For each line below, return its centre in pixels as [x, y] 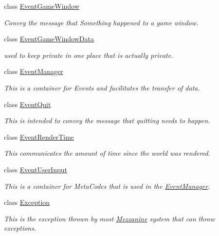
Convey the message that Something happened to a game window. [101, 22]
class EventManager [34, 71]
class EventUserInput [36, 169]
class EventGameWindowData [49, 39]
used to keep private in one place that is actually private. [89, 55]
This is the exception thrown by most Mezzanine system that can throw [109, 218]
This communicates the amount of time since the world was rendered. [107, 153]
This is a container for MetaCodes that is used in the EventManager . [107, 186]
